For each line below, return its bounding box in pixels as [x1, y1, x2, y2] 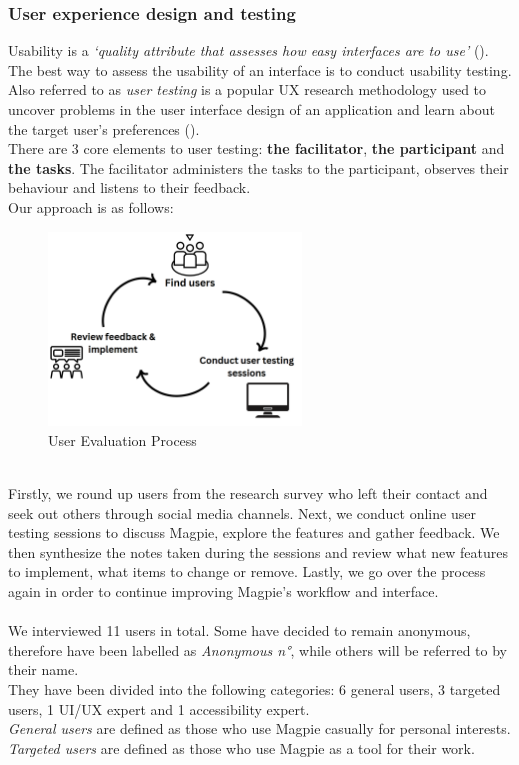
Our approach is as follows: [8, 196, 174, 217]
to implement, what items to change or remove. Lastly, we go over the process [8, 561, 486, 582]
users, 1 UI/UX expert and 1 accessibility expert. [8, 698, 310, 719]
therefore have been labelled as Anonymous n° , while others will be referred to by [8, 639, 507, 660]
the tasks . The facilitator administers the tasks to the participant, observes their [8, 157, 509, 178]
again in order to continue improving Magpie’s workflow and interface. [8, 581, 439, 602]
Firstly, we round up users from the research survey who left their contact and [8, 483, 488, 504]
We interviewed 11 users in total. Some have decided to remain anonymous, [8, 620, 471, 641]
